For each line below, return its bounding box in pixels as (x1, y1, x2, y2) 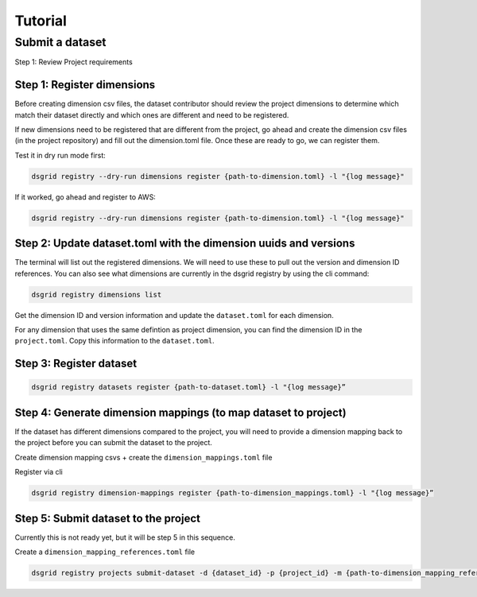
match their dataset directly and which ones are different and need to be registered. (14, 110, 289, 119)
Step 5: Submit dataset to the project (14, 511, 200, 525)
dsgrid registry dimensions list (31, 290, 162, 299)
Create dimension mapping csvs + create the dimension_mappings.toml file (14, 452, 273, 462)
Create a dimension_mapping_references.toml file (14, 547, 195, 556)
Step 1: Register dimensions (14, 78, 156, 91)
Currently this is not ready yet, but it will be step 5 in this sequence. (14, 533, 236, 542)
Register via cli (14, 467, 63, 477)
